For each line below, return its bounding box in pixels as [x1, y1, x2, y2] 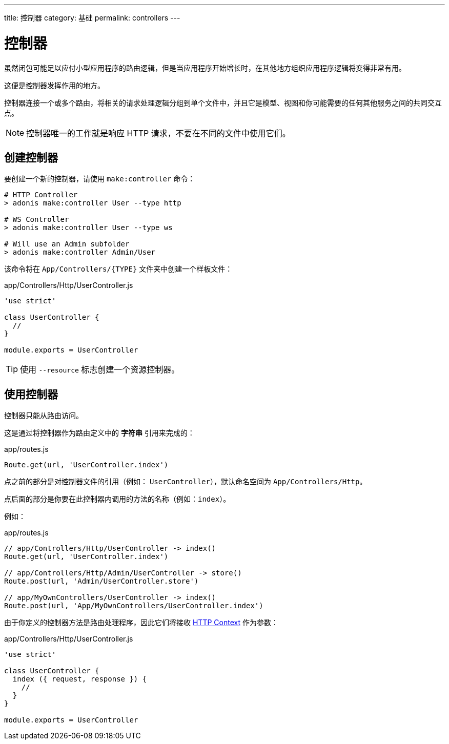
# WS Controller [4, 215, 69, 224]
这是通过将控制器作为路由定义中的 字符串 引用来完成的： [4, 428, 195, 438]
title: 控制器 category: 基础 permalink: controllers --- [4, 13, 180, 22]
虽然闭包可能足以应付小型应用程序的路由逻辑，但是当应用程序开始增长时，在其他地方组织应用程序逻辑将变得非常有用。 [4, 63, 406, 72]
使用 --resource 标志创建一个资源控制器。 [20, 364, 180, 375]
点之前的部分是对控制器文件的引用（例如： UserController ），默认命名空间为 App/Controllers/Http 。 [4, 477, 367, 486]
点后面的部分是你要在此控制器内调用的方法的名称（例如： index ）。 [4, 494, 231, 504]
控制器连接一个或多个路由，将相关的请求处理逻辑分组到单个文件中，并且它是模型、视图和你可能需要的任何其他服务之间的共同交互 [4, 98, 442, 107]
